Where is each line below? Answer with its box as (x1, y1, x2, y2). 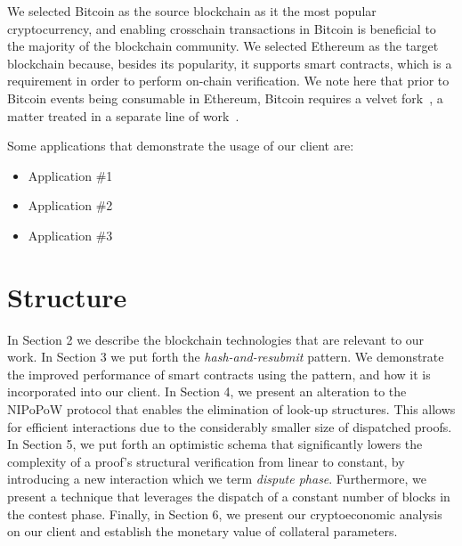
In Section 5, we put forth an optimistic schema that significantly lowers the (7, 435, 423, 453)
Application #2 (28, 196, 113, 215)
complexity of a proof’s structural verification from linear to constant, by (7, 452, 405, 470)
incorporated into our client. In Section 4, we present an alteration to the (7, 382, 407, 401)
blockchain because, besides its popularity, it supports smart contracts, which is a (7, 53, 452, 72)
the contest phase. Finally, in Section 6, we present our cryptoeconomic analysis (7, 504, 442, 523)
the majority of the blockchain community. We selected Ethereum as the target (7, 37, 439, 55)
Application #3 (28, 225, 113, 244)
